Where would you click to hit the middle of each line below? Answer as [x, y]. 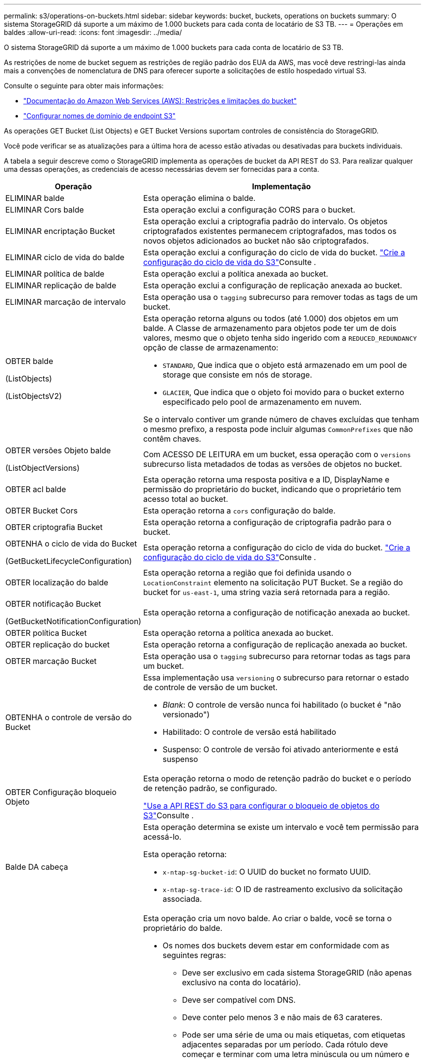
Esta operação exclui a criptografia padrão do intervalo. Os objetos [265, 221]
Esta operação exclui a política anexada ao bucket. [236, 274]
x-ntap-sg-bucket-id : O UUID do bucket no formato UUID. [267, 872]
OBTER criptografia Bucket [54, 527]
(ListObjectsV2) [34, 396]
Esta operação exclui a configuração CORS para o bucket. [249, 210]
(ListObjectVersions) [43, 468]
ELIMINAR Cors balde [45, 210]
